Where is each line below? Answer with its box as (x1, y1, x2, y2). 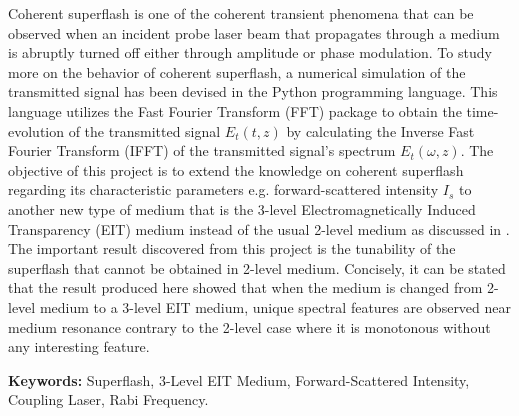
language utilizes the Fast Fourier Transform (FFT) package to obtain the (8, 100, 462, 121)
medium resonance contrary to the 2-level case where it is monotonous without (8, 316, 491, 337)
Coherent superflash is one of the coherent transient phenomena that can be (8, 3, 474, 23)
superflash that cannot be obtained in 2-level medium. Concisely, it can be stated (8, 257, 506, 278)
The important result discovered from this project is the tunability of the (8, 238, 456, 259)
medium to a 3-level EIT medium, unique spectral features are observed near (39, 296, 512, 317)
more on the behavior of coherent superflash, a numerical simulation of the (8, 61, 466, 82)
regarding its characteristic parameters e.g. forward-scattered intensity (8, 179, 439, 200)
